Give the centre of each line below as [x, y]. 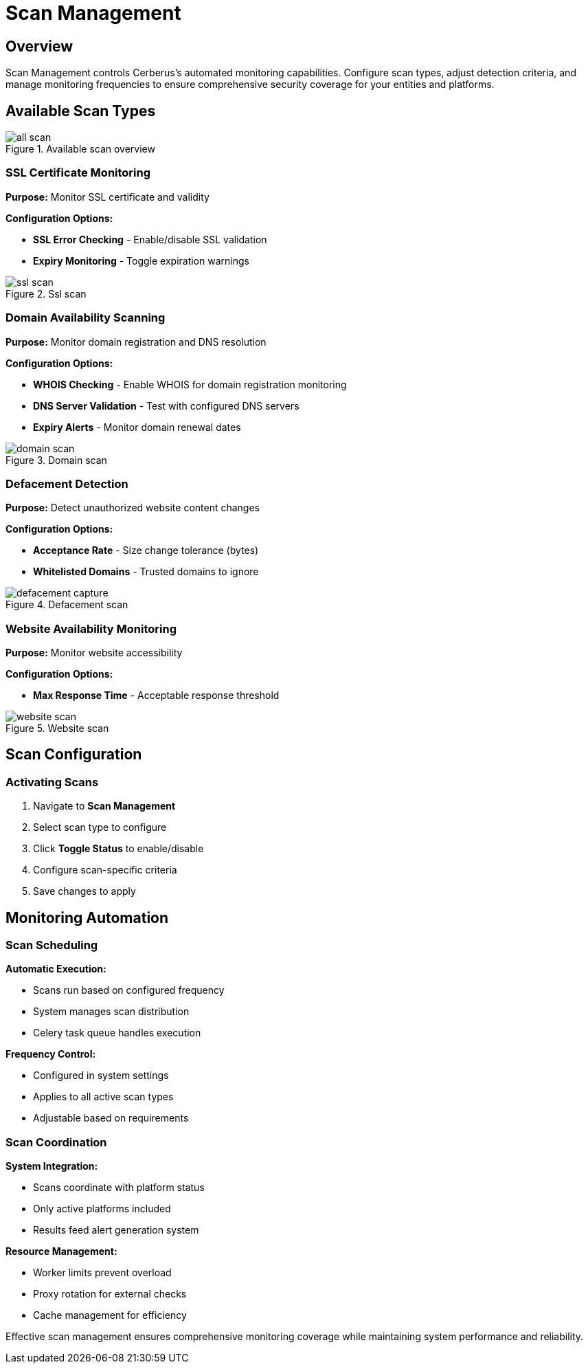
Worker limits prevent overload [102, 1273]
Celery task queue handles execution [117, 1033]
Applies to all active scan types [103, 1097]
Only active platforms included [102, 1209]
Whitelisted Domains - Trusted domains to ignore [146, 572]
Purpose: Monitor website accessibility [94, 653]
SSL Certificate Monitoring [78, 173]
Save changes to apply [84, 891]
